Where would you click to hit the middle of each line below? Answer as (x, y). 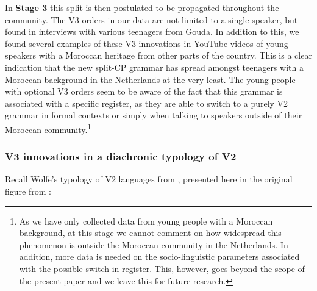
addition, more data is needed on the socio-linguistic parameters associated (159, 257)
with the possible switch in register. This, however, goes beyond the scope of (162, 268)
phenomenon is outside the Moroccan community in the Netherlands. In (154, 244)
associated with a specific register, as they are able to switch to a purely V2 (147, 103)
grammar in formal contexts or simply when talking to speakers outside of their (154, 115)
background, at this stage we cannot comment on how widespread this (150, 233)
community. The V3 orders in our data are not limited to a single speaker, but (151, 19)
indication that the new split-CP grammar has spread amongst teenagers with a (154, 67)
